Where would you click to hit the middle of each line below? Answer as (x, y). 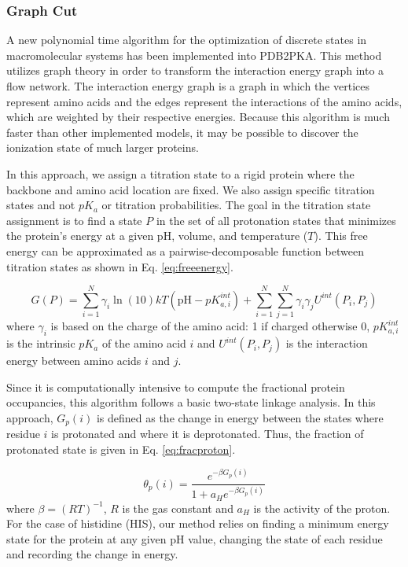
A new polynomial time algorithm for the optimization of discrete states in (187, 40)
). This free (341, 236)
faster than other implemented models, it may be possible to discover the (182, 132)
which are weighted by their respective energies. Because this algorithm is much (198, 117)
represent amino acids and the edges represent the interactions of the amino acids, (204, 101)
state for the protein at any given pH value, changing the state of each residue (195, 538)
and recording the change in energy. (92, 554)
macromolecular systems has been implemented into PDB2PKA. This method (194, 55)
